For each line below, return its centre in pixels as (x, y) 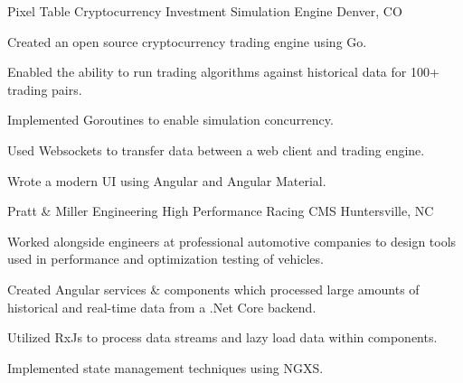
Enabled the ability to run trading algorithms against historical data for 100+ (223, 72)
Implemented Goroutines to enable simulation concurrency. (170, 120)
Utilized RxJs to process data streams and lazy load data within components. (222, 337)
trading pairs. (45, 89)
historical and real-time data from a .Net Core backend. (162, 307)
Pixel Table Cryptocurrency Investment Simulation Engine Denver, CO (205, 11)
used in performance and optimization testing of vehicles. (165, 259)
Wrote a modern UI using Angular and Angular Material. (167, 180)
